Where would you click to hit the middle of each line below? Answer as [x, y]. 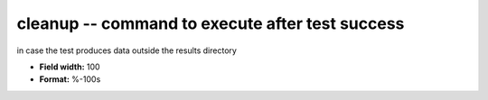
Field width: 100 [70, 67]
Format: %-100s [70, 79]
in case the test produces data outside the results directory [127, 50]
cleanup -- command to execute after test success [211, 23]
